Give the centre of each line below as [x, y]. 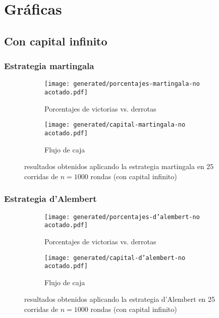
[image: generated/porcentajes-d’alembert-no [122, 217]
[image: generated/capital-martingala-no [115, 125]
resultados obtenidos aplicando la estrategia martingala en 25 [119, 166]
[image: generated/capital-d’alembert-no [115, 258]
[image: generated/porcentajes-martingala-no [122, 84]
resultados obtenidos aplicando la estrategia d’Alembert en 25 [120, 299]
